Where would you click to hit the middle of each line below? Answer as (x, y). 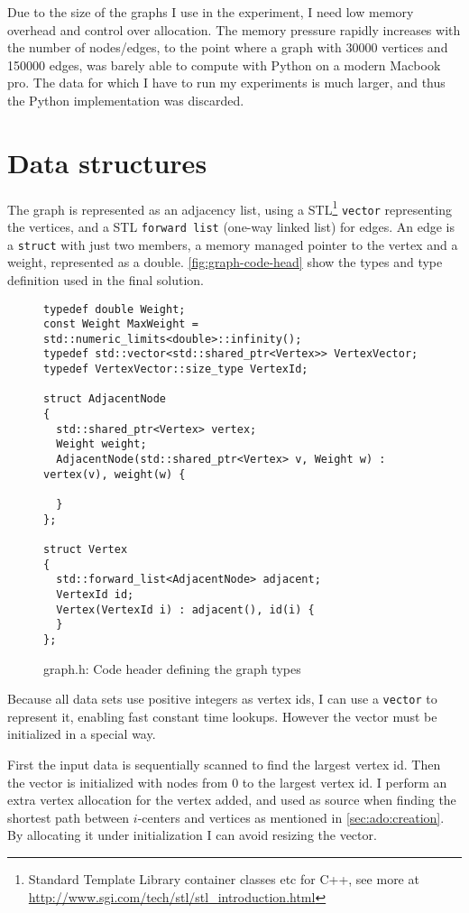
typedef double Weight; (115, 309)
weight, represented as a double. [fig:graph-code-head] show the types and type (225, 262)
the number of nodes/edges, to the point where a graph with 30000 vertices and (228, 47)
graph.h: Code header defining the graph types (172, 668)
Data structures (107, 162)
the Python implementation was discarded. (126, 100)
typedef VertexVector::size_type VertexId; (176, 369)
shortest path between (69, 817)
